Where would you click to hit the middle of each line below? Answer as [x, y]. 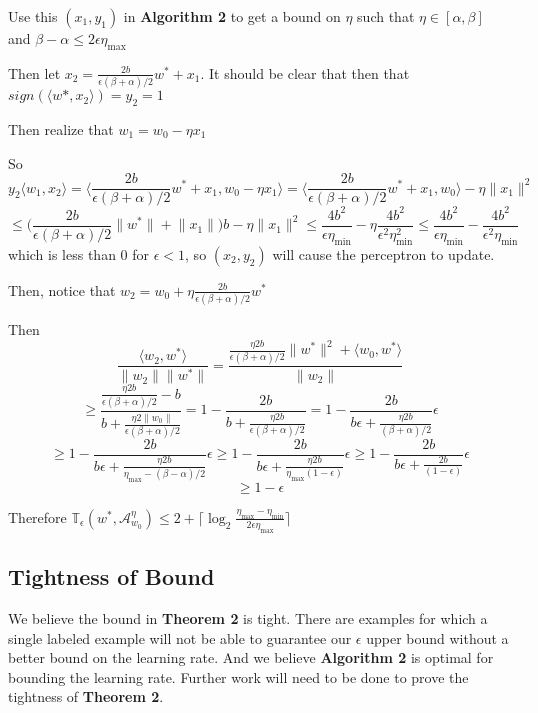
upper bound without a [437, 637]
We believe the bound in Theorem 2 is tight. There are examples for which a [248, 617]
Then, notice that [62, 289]
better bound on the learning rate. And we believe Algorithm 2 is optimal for [251, 657]
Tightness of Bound [111, 576]
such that [386, 16]
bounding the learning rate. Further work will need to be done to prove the [238, 676]
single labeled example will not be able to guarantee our [180, 637]
